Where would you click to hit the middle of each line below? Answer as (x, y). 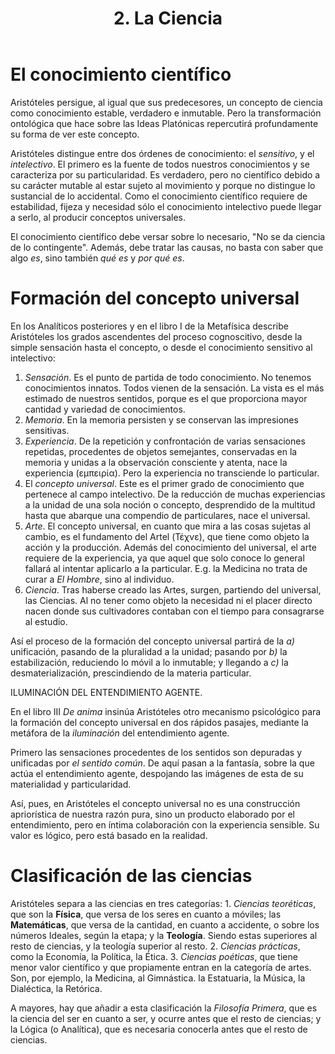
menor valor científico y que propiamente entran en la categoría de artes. (161, 967)
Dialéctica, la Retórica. (56, 988)
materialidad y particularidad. (71, 784)
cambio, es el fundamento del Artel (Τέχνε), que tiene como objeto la (167, 536)
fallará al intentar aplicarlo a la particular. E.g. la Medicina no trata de (166, 568)
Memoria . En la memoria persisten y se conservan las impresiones (161, 419)
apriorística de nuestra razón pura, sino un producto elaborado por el (152, 814)
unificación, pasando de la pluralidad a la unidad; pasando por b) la (149, 651)
